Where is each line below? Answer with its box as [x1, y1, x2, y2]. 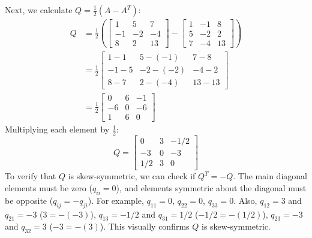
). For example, [88, 194, 144, 206]
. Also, [233, 194, 257, 206]
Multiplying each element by [5, 123, 110, 135]
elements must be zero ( [5, 181, 92, 194]
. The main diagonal [233, 170, 307, 182]
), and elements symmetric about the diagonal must [116, 181, 307, 194]
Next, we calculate [5, 4, 73, 16]
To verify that [5, 170, 56, 182]
